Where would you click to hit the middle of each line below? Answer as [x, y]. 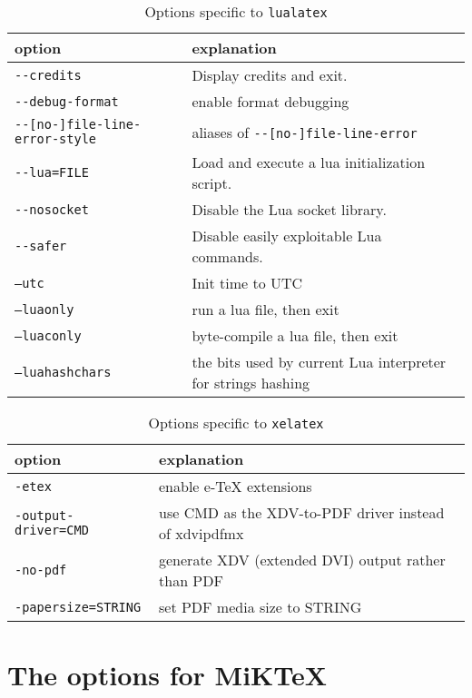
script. [212, 183]
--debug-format [67, 101]
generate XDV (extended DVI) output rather [302, 560]
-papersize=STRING [78, 607]
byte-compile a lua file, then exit [295, 335]
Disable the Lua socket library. [289, 209]
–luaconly [48, 335]
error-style [56, 139]
